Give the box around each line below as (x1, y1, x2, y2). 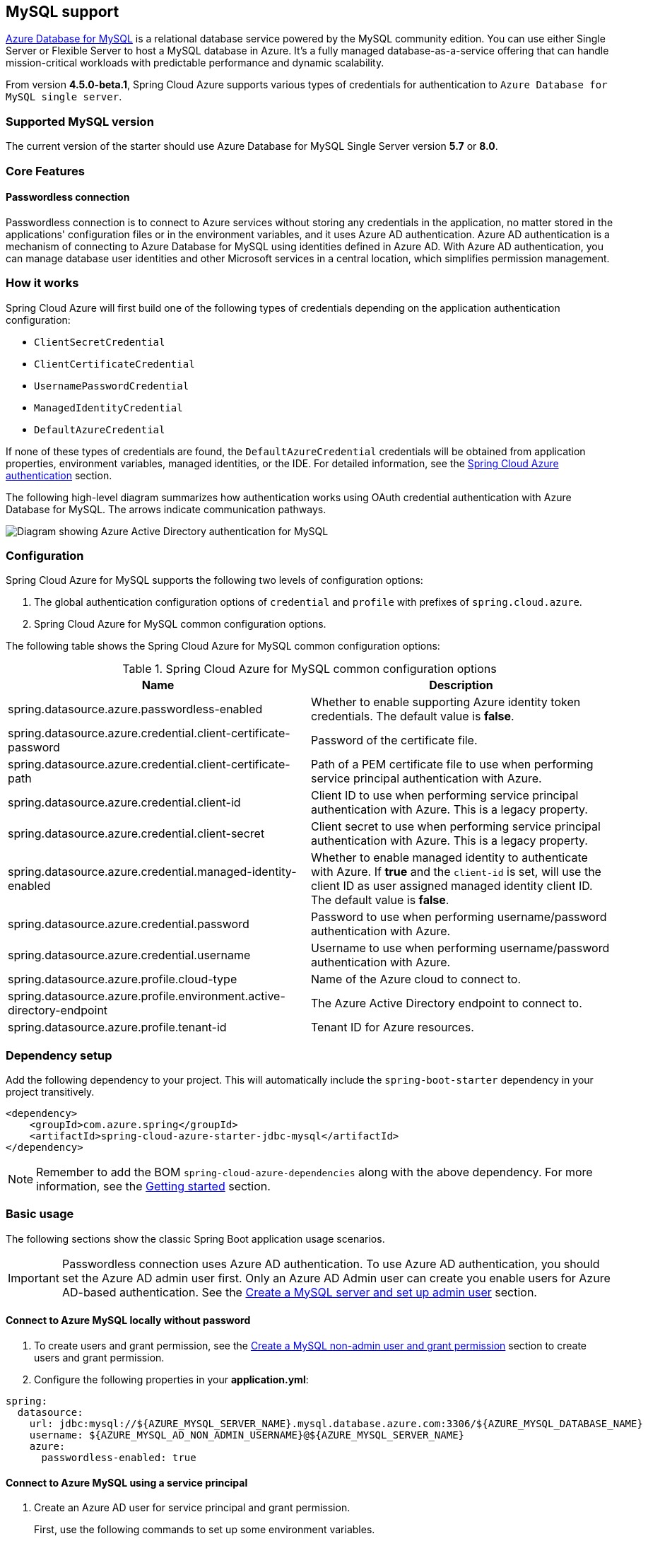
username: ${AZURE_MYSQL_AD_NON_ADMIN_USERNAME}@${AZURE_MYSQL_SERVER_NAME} (29, 1429, 465, 1441)
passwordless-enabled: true (41, 1451, 196, 1463)
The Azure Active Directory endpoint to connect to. (311, 996, 582, 1011)
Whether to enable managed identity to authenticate (311, 850, 588, 865)
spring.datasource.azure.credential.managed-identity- (8, 865, 297, 879)
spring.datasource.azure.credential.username (8, 948, 251, 963)
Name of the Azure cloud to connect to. (311, 972, 522, 987)
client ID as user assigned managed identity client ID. (311, 879, 593, 893)
